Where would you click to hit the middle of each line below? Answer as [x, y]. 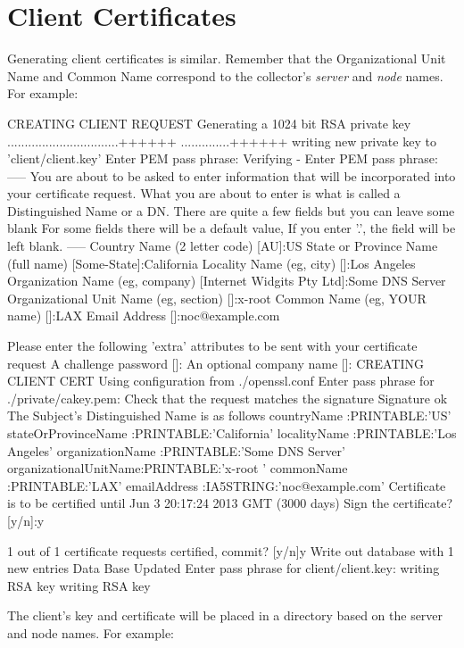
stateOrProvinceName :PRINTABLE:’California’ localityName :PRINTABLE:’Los [232, 433]
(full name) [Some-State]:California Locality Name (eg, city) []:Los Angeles [211, 263]
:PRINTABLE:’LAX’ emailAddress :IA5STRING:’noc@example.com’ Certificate [227, 485]
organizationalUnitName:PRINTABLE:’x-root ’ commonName [178, 468]
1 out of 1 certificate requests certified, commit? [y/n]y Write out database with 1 [231, 550]
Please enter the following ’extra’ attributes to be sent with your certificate [212, 346]
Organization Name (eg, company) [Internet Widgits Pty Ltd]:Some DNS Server [227, 281]
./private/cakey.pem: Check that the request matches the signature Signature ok [228, 398]
